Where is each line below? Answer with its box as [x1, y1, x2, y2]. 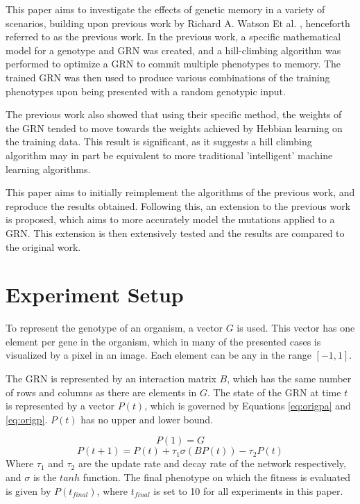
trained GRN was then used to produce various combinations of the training [6, 70, 330, 84]
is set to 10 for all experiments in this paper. [153, 483, 343, 498]
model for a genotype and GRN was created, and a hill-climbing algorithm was [6, 42, 341, 57]
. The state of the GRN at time [207, 384, 341, 399]
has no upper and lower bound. [80, 412, 213, 426]
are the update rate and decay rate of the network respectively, [78, 456, 346, 471]
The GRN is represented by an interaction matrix [6, 371, 216, 385]
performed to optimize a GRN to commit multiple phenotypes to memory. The [6, 56, 341, 71]
